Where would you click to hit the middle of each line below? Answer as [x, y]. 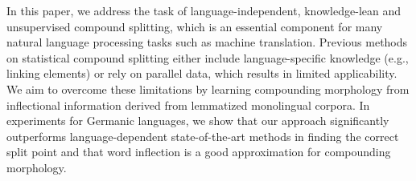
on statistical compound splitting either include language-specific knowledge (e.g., [208, 57]
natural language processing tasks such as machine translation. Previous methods [207, 42]
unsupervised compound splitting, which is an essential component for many [195, 26]
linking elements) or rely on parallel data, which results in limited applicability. [202, 73]
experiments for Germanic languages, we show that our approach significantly [198, 121]
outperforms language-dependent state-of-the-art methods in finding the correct [203, 136]
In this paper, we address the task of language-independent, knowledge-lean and [204, 10]
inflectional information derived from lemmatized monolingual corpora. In [188, 105]
